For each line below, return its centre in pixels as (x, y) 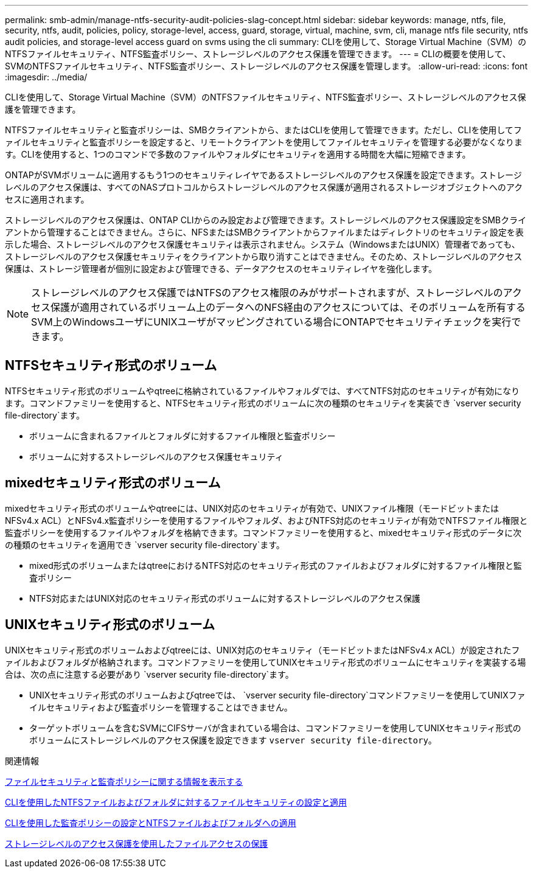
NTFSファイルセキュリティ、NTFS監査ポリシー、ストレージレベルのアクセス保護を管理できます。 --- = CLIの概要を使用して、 (258, 54)
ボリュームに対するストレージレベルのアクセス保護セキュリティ (156, 456)
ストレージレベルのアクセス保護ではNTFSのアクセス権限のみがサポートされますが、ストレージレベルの (267, 293)
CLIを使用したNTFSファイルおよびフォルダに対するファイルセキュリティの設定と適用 (176, 802)
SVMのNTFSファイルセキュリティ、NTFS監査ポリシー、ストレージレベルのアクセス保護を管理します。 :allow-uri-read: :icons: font (266, 66)
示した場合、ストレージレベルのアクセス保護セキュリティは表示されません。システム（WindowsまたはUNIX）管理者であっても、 (263, 244)
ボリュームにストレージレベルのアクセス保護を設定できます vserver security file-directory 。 (233, 740)
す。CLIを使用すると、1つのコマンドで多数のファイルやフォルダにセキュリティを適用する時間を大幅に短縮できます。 (238, 154)
